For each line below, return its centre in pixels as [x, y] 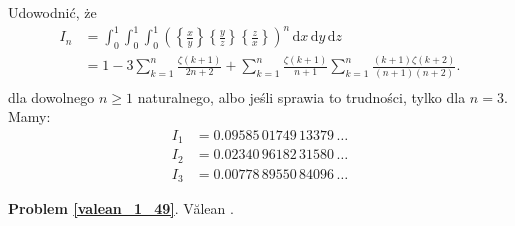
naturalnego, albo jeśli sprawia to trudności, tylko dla [301, 96]
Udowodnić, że [52, 12]
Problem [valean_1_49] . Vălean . [121, 208]
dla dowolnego [51, 96]
